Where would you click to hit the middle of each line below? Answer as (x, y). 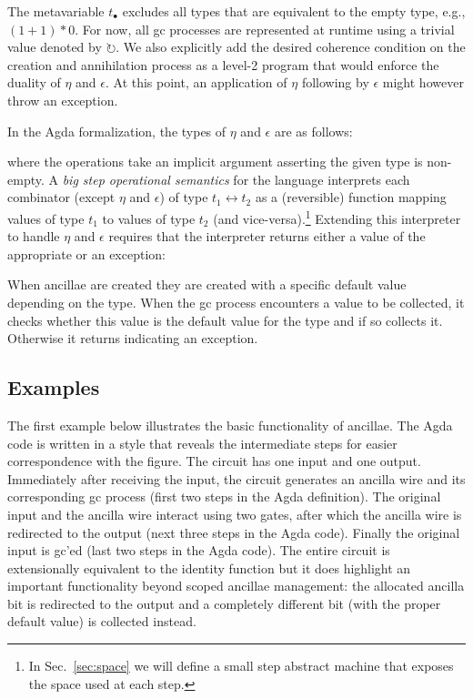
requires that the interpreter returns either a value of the (267, 236)
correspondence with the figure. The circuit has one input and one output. (214, 461)
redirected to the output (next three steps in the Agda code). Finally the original (234, 532)
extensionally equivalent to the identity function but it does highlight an (209, 567)
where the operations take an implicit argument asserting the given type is (215, 162)
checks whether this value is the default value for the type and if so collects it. (225, 320)
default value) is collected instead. (102, 621)
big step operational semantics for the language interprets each (236, 179)
